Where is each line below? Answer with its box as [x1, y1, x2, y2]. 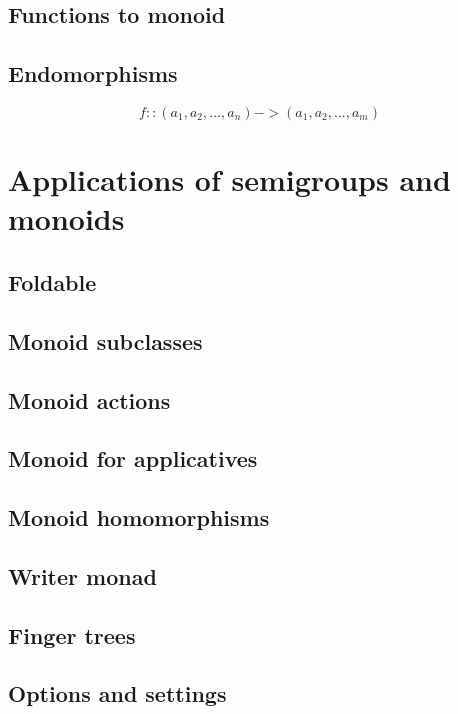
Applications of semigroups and [8, 159, 451, 200]
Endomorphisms [8, 58, 178, 89]
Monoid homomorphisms [8, 502, 270, 533]
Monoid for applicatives [8, 443, 258, 474]
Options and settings [8, 678, 227, 709]
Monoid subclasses [8, 325, 203, 356]
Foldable [8, 266, 97, 297]
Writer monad [8, 560, 157, 591]
